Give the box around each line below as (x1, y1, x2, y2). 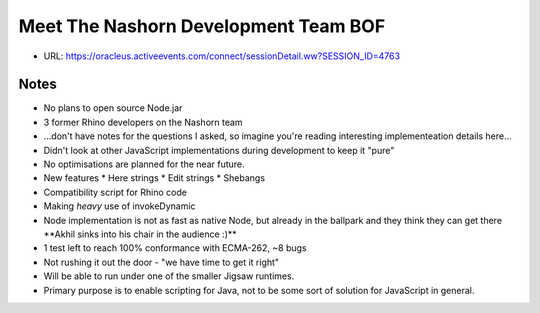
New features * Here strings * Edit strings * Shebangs (43, 172, 265, 184)
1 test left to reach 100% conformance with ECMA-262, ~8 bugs (43, 242, 307, 254)
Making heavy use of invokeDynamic (43, 200, 196, 212)
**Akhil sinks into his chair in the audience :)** (43, 228, 237, 240)
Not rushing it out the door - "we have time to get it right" (43, 256, 280, 268)
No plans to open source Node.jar (43, 102, 183, 114)
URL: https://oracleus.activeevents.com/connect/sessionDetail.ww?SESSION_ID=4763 (43, 50, 400, 62)
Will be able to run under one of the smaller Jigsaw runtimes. (43, 270, 295, 282)
